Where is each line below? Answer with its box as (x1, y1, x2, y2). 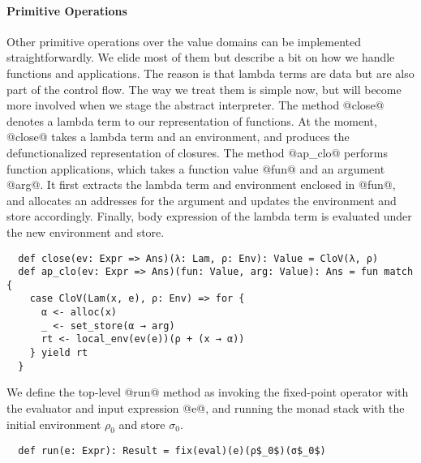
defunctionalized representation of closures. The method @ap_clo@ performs (6, 144, 388, 161)
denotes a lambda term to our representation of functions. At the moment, (6, 112, 377, 129)
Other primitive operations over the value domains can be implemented (6, 32, 362, 49)
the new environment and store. (6, 223, 165, 240)
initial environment (6, 415, 101, 432)
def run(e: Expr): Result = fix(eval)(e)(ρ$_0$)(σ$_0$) (18, 445, 326, 457)
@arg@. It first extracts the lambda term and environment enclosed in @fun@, (6, 176, 396, 193)
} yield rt (29, 347, 88, 359)
